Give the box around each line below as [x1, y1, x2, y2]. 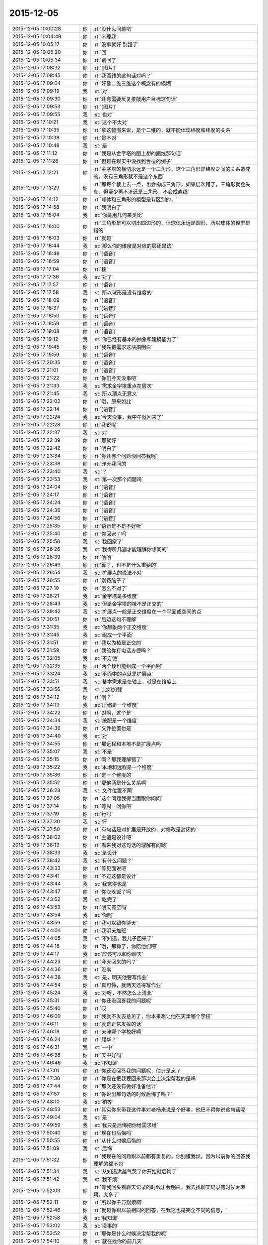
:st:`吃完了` [93, 896, 119, 903]
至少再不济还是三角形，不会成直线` [108, 188, 190, 195]
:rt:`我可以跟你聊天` [93, 919, 138, 926]
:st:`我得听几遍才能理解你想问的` [93, 546, 169, 553]
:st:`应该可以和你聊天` [93, 950, 144, 957]
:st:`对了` [93, 273, 114, 280]
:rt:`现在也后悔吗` [93, 1129, 134, 1136]
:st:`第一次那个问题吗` [93, 476, 144, 483]
